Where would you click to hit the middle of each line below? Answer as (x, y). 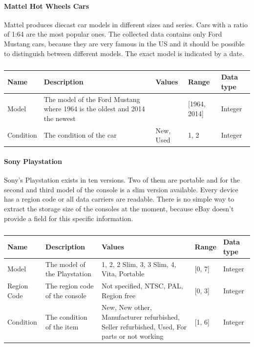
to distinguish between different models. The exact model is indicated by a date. (124, 53)
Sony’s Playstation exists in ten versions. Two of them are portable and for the (122, 180)
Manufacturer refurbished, (141, 317)
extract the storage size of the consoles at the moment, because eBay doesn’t (119, 208)
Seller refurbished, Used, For (144, 326)
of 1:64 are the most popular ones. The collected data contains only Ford (113, 34)
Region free (119, 295)
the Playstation (68, 274)
